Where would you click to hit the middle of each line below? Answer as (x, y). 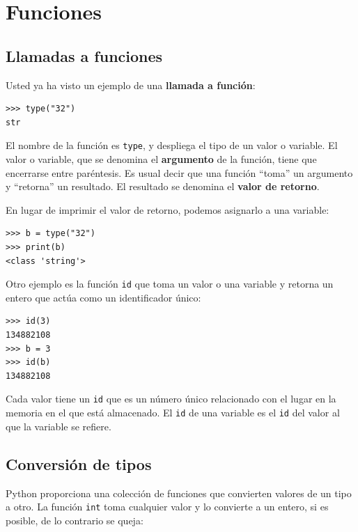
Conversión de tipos (79, 463)
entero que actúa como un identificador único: (103, 297)
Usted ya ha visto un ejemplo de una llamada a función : (131, 85)
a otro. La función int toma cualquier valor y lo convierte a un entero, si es (167, 507)
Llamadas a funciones (84, 55)
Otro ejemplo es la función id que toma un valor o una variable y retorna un (170, 284)
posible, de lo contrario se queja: (75, 520)
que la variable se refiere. (59, 426)
